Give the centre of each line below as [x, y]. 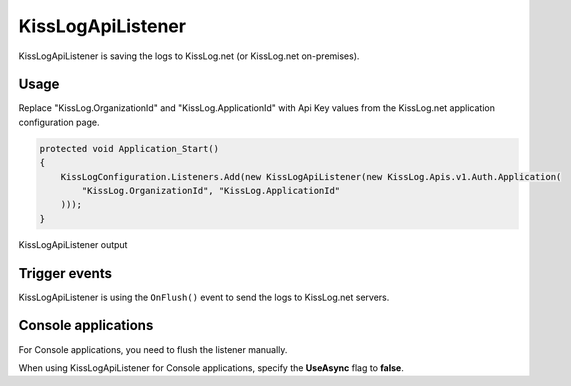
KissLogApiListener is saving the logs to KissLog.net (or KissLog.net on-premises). [189, 56]
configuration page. [59, 122]
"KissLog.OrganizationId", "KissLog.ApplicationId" [211, 190]
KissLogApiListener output [73, 244]
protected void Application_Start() [129, 148]
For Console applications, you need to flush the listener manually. [153, 349]
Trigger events [65, 273]
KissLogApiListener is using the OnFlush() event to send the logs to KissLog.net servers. [204, 297]
